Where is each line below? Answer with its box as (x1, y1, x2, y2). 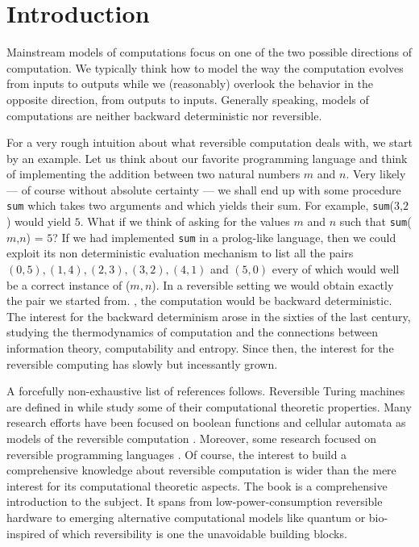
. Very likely (346, 165, 406, 182)
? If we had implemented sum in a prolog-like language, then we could (52, 228, 396, 245)
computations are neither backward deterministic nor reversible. (6, 106, 322, 123)
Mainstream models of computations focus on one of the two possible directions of (6, 44, 413, 61)
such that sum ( (339, 213, 412, 230)
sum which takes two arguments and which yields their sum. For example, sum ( (6, 197, 395, 214)
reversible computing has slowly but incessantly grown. (6, 355, 278, 372)
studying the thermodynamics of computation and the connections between (6, 324, 379, 340)
